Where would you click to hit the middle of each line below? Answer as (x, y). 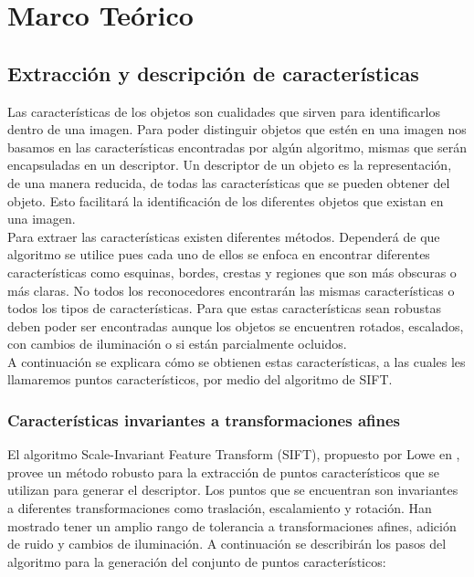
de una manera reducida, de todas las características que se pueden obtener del (229, 182)
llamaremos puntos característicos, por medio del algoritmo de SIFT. (200, 379)
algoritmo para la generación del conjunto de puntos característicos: (197, 561)
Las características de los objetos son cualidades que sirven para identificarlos (224, 111)
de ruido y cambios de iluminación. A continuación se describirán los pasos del (227, 544)
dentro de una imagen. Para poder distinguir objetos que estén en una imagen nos (237, 129)
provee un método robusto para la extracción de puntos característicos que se (224, 472)
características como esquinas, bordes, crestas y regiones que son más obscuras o (232, 272)
